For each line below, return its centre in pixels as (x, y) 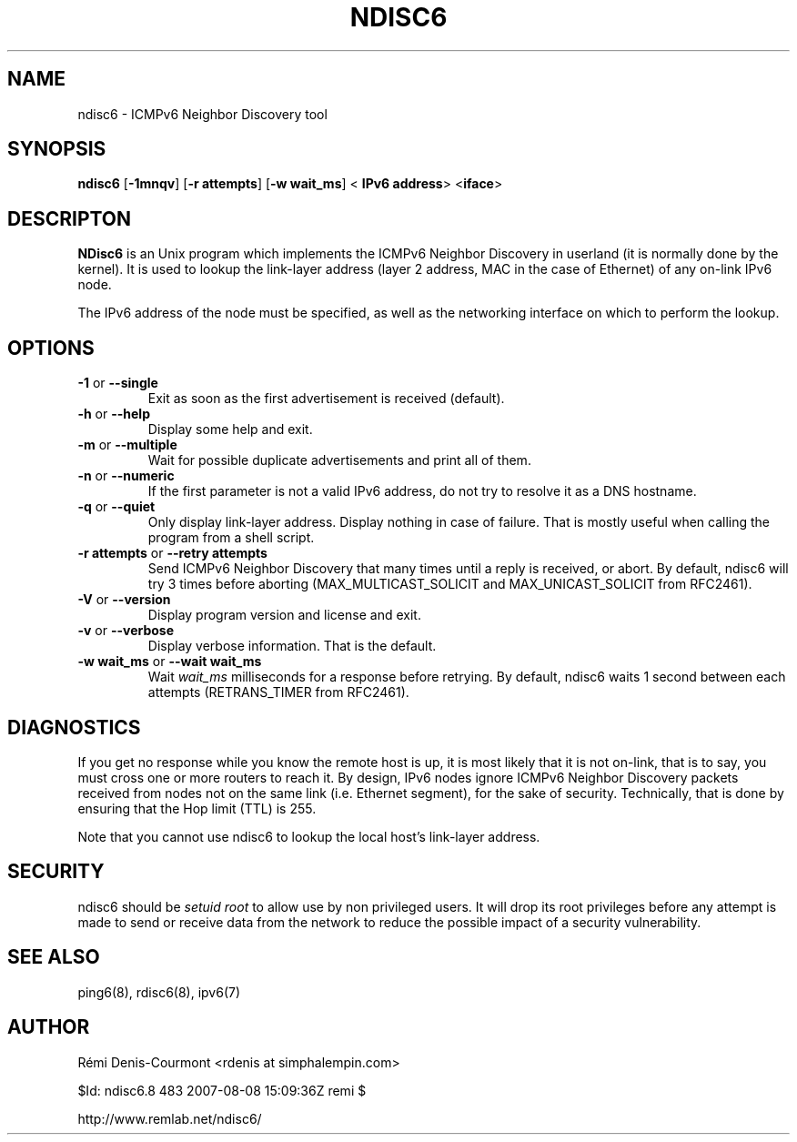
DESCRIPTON (70, 218)
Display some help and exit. (230, 430)
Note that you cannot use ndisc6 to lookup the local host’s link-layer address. (309, 836)
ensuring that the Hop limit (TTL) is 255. (197, 808)
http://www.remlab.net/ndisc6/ (170, 1118)
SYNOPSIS (57, 149)
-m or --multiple (127, 445)
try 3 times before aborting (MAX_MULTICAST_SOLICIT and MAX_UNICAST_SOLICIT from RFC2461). (450, 584)
